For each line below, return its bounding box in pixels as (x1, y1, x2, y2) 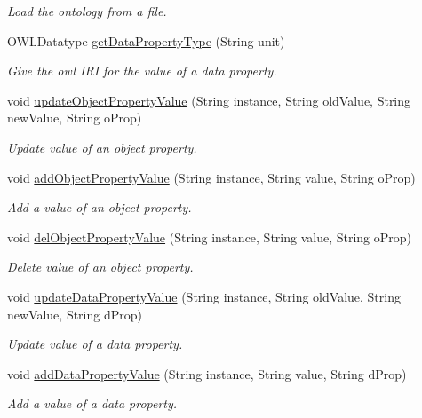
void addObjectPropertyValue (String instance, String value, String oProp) (7, 168, 416, 186)
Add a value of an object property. (7, 198, 192, 217)
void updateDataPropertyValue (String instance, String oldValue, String (7, 287, 401, 305)
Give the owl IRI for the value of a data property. (7, 61, 277, 80)
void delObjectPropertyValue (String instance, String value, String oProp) (7, 227, 412, 246)
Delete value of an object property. (7, 257, 194, 276)
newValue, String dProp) (7, 304, 142, 323)
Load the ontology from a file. (7, 2, 167, 20)
